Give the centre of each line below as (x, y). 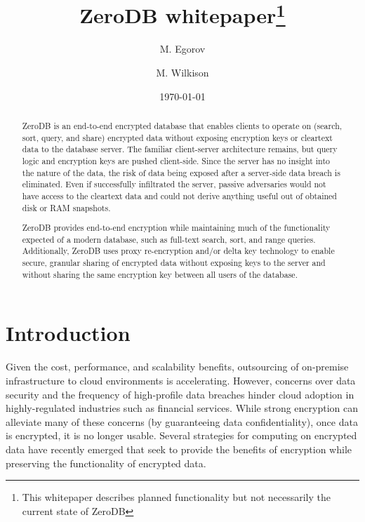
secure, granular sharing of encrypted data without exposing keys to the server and (174, 263)
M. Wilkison (182, 73)
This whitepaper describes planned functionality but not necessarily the (177, 497)
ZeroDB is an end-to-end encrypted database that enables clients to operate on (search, (182, 126)
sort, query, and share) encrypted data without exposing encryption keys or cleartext (177, 137)
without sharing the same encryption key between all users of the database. (160, 274)
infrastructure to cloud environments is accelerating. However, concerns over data (181, 380)
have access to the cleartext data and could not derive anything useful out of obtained (179, 195)
